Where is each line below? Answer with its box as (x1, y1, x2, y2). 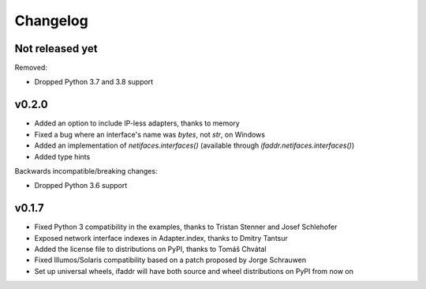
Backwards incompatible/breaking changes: (14, 166, 158, 175)
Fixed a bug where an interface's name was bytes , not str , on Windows (34, 129, 266, 139)
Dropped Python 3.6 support (34, 181, 128, 190)
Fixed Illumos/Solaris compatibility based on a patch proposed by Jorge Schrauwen (34, 255, 307, 265)
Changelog (14, 12, 88, 29)
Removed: (14, 63, 47, 73)
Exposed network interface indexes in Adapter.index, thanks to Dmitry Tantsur (34, 233, 288, 242)
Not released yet (14, 42, 98, 55)
